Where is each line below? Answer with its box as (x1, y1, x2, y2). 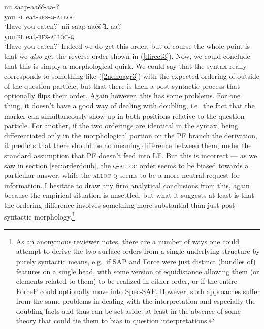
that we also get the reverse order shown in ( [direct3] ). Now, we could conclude (4, 50, 250, 61)
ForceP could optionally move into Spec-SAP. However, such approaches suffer (16, 285, 260, 296)
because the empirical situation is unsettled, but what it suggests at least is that (4, 190, 254, 200)
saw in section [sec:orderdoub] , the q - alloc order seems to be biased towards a (4, 160, 249, 170)
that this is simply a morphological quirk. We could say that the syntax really (4, 60, 247, 71)
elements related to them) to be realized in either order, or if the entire (16, 276, 237, 286)
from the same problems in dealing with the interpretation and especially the (16, 296, 256, 306)
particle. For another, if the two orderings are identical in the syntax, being (4, 120, 239, 131)
